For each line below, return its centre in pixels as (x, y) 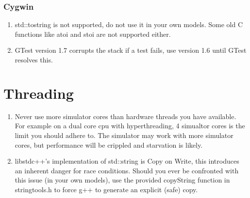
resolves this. (34, 60)
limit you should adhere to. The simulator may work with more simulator (124, 135)
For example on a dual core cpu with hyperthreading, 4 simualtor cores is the (130, 126)
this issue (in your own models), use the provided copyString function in (122, 180)
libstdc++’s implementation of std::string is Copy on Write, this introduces (127, 161)
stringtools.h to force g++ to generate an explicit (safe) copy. (106, 189)
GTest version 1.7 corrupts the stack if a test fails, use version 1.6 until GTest (131, 50)
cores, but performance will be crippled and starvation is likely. (109, 145)
